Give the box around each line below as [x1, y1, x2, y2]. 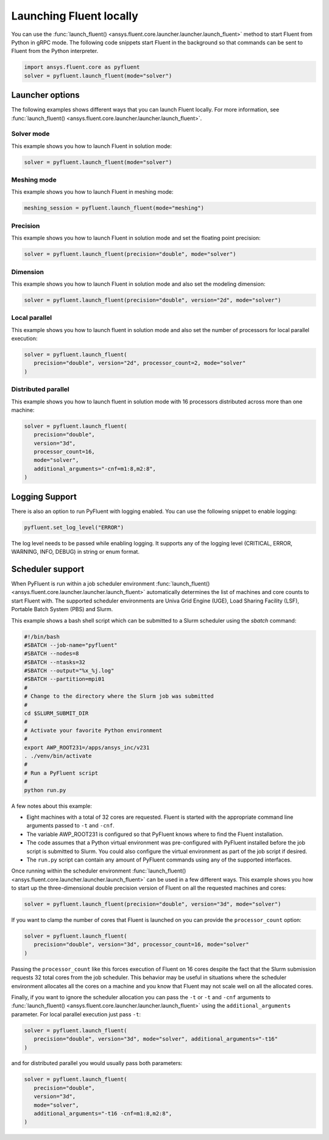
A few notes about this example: [11, 802, 93, 810]
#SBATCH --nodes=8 [24, 650, 79, 657]
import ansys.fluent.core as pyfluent [24, 64, 140, 71]
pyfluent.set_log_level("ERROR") [24, 524, 124, 531]
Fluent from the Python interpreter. [11, 48, 99, 55]
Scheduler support [11, 564, 85, 574]
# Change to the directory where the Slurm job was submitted [24, 693, 214, 700]
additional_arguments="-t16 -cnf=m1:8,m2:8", [34, 1110, 172, 1117]
